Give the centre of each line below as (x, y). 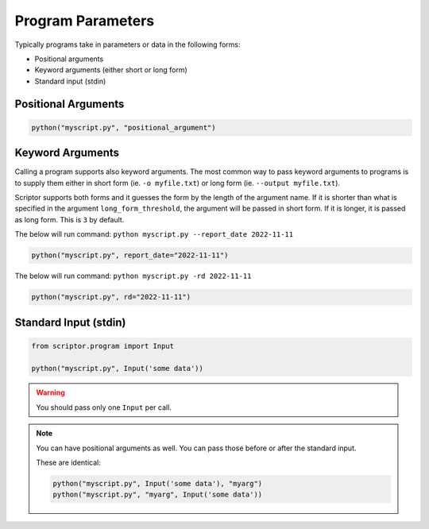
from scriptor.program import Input (103, 346)
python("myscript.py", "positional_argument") (124, 127)
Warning (50, 392)
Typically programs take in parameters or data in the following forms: (128, 44)
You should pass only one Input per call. (104, 407)
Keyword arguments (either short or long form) (111, 70)
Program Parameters (85, 21)
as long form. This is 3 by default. (70, 219)
